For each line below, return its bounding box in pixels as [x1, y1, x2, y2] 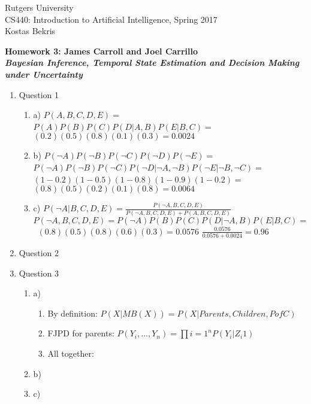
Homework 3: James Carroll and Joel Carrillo [5, 44, 198, 57]
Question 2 [19, 247, 59, 259]
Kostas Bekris [5, 25, 56, 37]
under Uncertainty [5, 68, 83, 80]
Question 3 [19, 266, 59, 279]
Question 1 [19, 88, 59, 101]
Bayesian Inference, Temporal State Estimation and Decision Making [5, 56, 300, 69]
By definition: [47, 306, 98, 319]
